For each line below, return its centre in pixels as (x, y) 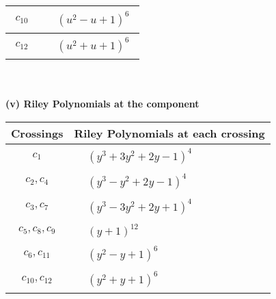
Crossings (37, 133)
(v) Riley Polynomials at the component (102, 103)
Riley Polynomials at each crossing (169, 133)
